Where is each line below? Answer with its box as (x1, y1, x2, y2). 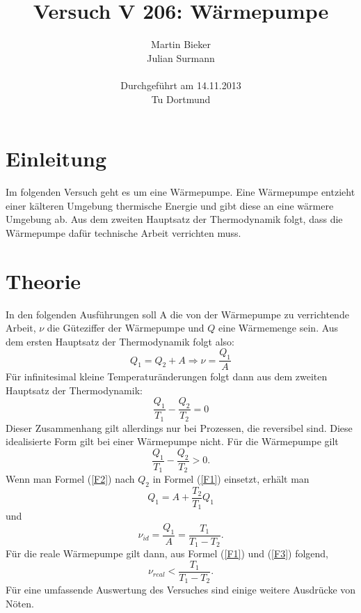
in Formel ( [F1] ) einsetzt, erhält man (152, 472, 310, 486)
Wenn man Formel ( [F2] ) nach (6, 472, 135, 486)
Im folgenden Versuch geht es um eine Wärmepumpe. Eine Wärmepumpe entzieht (6, 185, 355, 199)
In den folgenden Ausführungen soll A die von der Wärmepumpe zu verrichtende (6, 306, 349, 321)
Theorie (6, 266, 81, 295)
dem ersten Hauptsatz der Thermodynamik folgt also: (6, 334, 234, 348)
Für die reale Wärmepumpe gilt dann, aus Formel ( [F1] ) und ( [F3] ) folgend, (6, 546, 328, 561)
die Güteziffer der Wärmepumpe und (47, 320, 204, 335)
